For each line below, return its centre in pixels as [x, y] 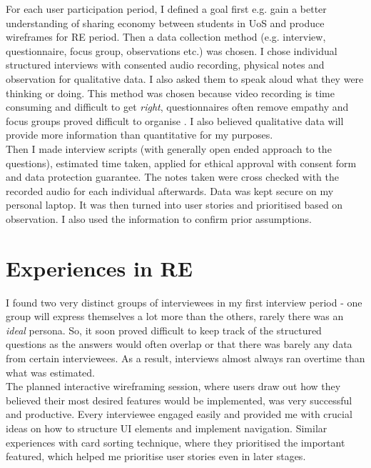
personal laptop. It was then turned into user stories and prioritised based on [174, 205]
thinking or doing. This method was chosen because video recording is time [170, 93]
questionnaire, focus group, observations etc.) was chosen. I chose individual [172, 50]
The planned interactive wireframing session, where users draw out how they [173, 386]
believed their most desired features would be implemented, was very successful [179, 400]
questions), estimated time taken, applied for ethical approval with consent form [181, 163]
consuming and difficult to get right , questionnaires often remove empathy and [177, 107]
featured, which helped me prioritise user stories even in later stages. [156, 456]
